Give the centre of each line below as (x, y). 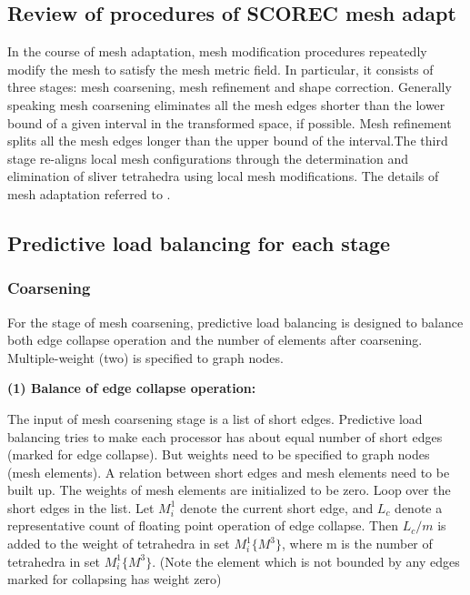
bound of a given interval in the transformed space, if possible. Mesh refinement (230, 122)
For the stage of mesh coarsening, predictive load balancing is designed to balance (235, 322)
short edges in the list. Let (81, 507)
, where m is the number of (357, 544)
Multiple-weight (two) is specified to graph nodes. (145, 357)
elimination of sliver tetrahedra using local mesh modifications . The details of (223, 176)
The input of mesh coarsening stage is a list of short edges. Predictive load (215, 418)
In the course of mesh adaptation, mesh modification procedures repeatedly (217, 51)
